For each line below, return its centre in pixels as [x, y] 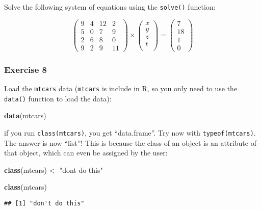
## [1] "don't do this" [44, 203]
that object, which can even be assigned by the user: [86, 153]
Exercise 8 [25, 69]
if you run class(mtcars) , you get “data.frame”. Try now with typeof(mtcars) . [130, 132]
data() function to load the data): [58, 98]
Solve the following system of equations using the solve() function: [110, 7]
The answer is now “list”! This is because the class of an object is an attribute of [130, 142]
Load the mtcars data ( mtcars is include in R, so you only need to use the [121, 88]
